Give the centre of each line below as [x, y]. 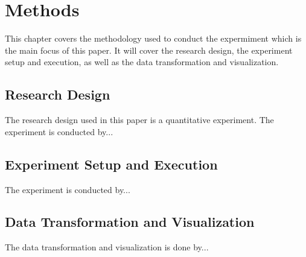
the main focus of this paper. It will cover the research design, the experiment [149, 50]
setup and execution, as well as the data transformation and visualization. [142, 62]
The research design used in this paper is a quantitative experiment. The [139, 120]
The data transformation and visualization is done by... [107, 247]
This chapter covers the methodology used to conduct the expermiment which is [153, 38]
